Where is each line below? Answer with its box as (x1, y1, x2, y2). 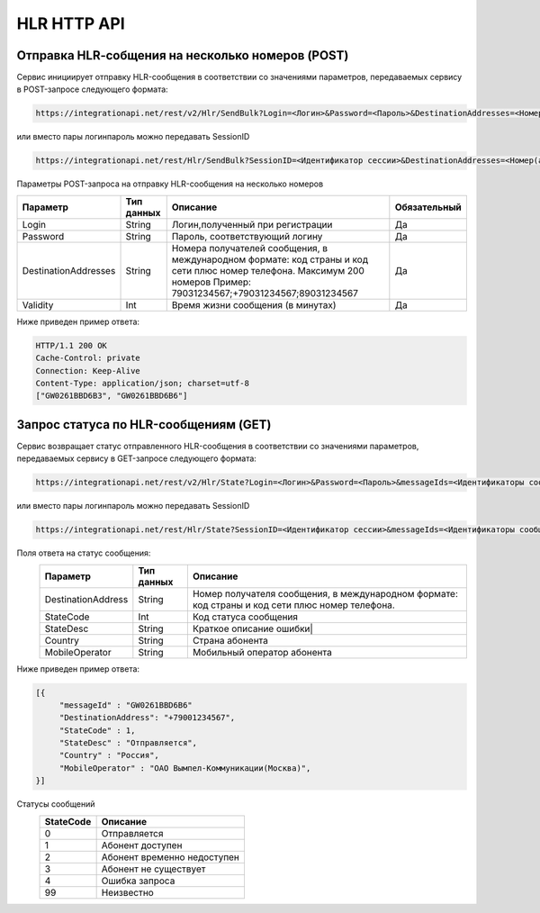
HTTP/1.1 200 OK (35, 340, 108, 350)
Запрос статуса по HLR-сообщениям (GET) (16, 417, 272, 432)
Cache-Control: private (35, 353, 141, 364)
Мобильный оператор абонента (192, 646, 332, 658)
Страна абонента (192, 634, 269, 646)
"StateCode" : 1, (58, 725, 136, 736)
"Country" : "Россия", (58, 750, 159, 761)
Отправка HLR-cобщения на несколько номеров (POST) (16, 48, 349, 63)
